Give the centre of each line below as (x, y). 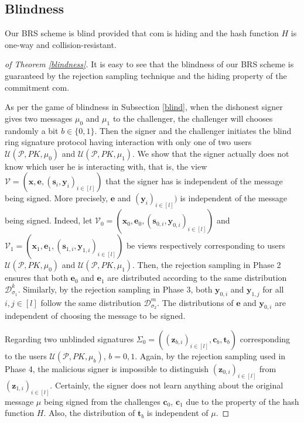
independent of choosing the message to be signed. (95, 316)
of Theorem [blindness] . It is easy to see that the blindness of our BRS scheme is (149, 64)
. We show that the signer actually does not (211, 153)
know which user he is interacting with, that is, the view (106, 166)
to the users (26, 355)
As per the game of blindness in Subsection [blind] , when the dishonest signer (144, 107)
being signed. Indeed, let (49, 220)
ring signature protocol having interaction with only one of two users (128, 142)
